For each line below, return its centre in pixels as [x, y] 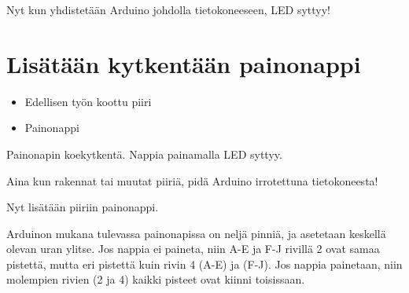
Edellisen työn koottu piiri [88, 101]
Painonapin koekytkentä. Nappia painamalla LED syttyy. [144, 154]
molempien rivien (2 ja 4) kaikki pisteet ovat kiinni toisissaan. [156, 279]
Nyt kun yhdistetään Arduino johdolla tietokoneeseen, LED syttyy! [168, 9]
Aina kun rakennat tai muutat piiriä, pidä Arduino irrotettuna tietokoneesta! [192, 180]
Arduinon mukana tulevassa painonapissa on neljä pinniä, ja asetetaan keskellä [196, 233]
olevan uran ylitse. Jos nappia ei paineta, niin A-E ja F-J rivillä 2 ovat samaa [193, 249]
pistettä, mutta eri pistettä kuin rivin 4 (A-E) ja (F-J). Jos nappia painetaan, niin [204, 264]
